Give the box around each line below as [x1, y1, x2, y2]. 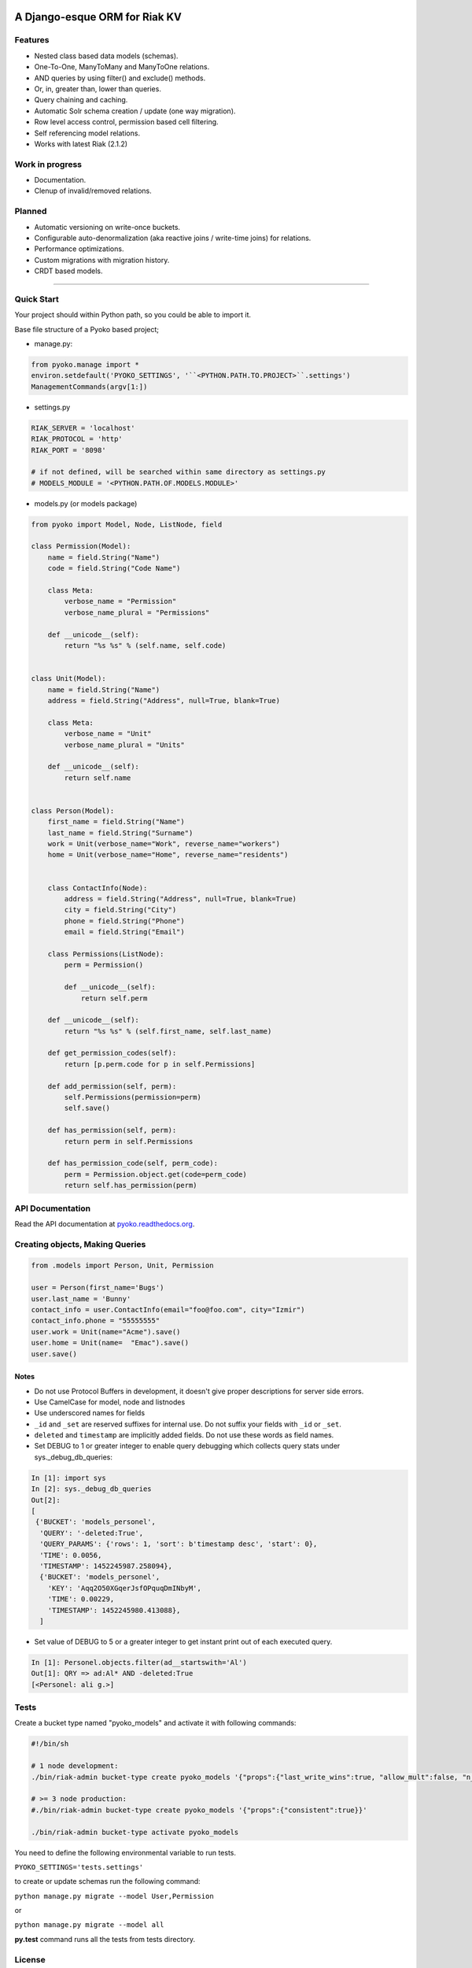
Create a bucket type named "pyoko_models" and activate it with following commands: [14, 1718, 297, 1728]
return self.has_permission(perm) [64, 1181, 197, 1190]
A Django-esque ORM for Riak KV [14, 10, 183, 24]
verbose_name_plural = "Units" [64, 740, 185, 749]
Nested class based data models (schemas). [34, 51, 179, 61]
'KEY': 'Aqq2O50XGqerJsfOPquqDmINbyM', [47, 1583, 202, 1593]
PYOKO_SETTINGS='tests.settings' [14, 1863, 144, 1871]
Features [14, 35, 50, 46]
